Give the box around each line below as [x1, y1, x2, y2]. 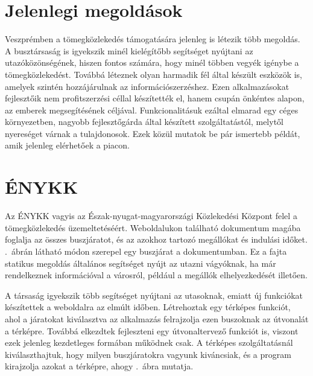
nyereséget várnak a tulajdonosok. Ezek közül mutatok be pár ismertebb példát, [5, 127, 300, 139]
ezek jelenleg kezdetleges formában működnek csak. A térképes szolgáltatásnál [5, 336, 293, 349]
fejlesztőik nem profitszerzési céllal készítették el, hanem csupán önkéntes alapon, [5, 92, 305, 104]
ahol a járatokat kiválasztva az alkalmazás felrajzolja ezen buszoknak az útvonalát [5, 312, 309, 325]
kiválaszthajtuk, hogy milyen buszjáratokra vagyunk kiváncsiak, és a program [5, 348, 291, 360]
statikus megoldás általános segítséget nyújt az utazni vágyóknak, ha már [5, 257, 276, 269]
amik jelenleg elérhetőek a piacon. [5, 139, 130, 151]
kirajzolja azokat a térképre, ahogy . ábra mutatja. [5, 360, 194, 372]
